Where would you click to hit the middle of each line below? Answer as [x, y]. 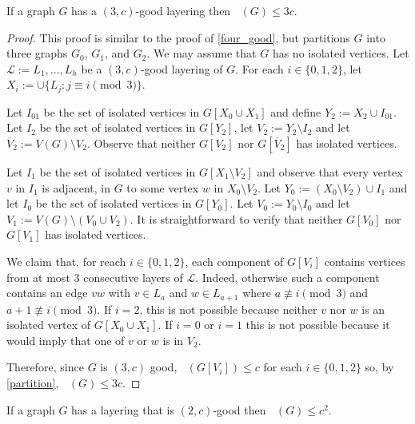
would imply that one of [66, 340]
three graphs [37, 53]
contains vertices [365, 261]
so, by [379, 367]
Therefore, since [45, 367]
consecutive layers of [133, 277]
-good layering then [183, 10]
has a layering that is [123, 409]
